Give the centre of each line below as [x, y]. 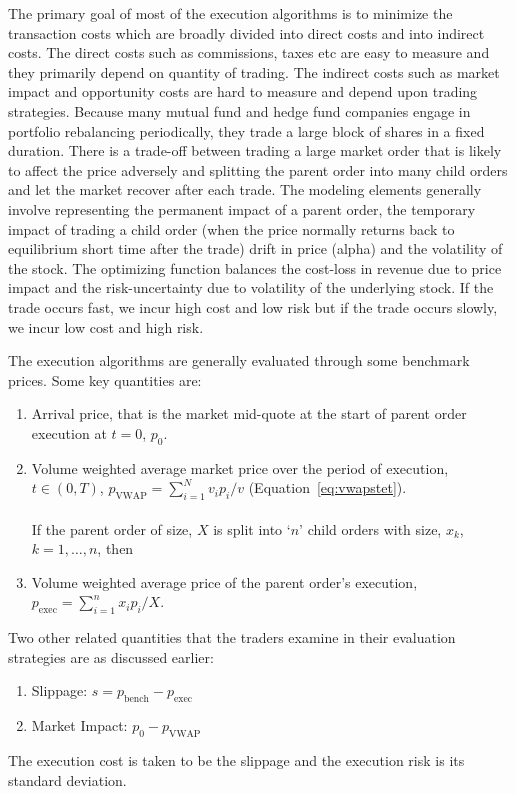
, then [115, 548]
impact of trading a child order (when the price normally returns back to [231, 228]
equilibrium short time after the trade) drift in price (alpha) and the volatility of [255, 248]
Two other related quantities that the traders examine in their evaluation [232, 637]
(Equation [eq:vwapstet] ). [327, 487]
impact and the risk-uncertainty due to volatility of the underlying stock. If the [251, 287]
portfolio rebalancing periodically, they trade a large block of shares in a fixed [246, 130]
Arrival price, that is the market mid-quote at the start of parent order [249, 413]
